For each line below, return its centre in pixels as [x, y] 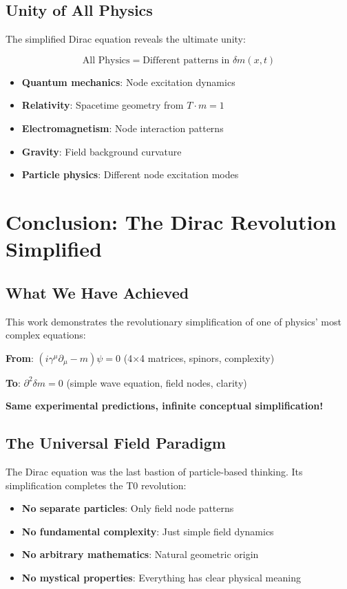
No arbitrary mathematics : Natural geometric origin [140, 554]
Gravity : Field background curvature [102, 151]
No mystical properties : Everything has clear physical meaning [161, 578]
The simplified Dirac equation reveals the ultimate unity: [126, 39]
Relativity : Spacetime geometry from [103, 105]
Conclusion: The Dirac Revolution [171, 221]
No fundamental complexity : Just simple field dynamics [148, 531]
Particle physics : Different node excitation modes [130, 174]
